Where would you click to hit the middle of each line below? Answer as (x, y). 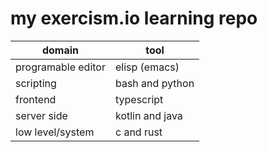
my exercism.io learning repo (134, 18)
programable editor (60, 67)
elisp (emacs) (147, 67)
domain (60, 50)
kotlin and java (148, 115)
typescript (139, 99)
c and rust (138, 132)
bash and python (154, 83)
